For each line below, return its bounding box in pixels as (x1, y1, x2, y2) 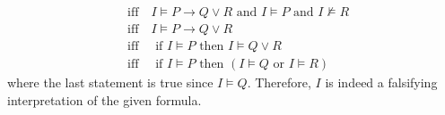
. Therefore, (247, 73, 311, 92)
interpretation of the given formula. (7, 90, 202, 109)
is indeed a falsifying (325, 73, 438, 92)
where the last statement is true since (7, 73, 214, 92)
